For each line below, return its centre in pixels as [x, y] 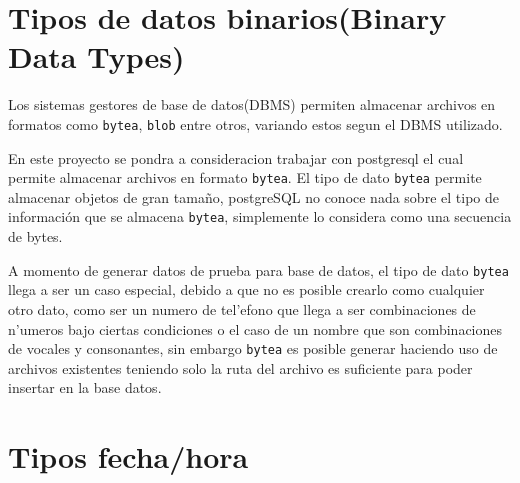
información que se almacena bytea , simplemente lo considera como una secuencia [260, 216]
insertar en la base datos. [85, 387]
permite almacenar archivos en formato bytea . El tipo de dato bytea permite [245, 177]
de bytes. [35, 236]
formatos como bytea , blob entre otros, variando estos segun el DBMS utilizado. [255, 123]
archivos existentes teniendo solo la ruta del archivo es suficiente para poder [240, 367]
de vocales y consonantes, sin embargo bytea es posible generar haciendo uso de [253, 348]
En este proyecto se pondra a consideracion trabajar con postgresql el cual [236, 157]
